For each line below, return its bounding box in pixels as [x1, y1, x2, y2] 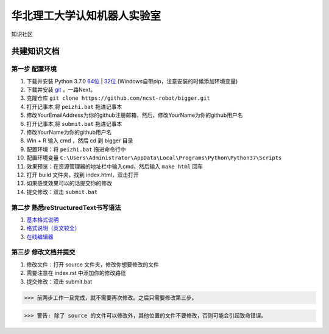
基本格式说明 [26, 216, 59, 223]
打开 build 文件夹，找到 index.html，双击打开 [26, 171, 140, 178]
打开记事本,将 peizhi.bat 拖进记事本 [26, 103, 122, 110]
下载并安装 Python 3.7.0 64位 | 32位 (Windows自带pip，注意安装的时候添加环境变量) [26, 77, 238, 85]
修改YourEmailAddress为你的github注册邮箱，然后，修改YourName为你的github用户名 [26, 111, 243, 119]
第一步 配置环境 [11, 64, 57, 73]
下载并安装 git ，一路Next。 [26, 86, 96, 94]
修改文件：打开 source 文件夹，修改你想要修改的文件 [26, 260, 160, 268]
